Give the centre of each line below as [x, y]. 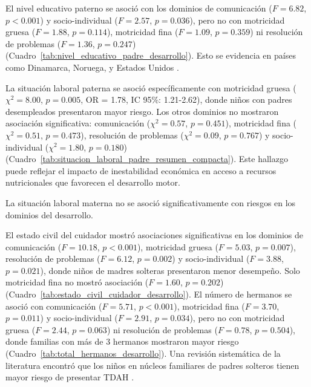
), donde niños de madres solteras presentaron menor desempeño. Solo [170, 270]
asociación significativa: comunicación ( [78, 123]
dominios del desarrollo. [49, 214]
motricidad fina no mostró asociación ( [77, 282]
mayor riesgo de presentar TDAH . [70, 377]
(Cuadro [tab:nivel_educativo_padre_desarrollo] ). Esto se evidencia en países [151, 55]
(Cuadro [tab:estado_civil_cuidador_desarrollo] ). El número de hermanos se [149, 294]
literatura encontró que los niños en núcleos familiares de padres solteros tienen [152, 365]
